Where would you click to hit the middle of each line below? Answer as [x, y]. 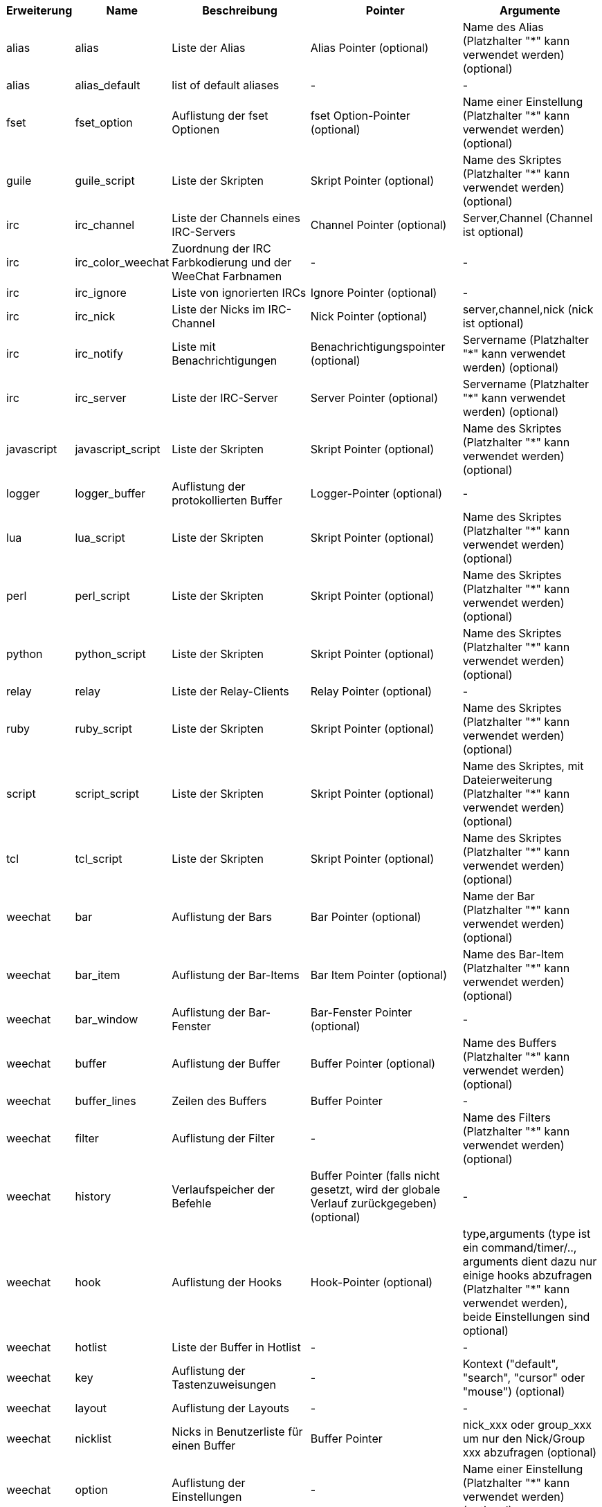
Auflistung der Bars [222, 917]
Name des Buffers [510, 1043]
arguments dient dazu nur [530, 1261]
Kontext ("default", [511, 1364]
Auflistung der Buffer [226, 1063]
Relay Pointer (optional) [371, 691]
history [93, 1196]
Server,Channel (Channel [528, 218]
